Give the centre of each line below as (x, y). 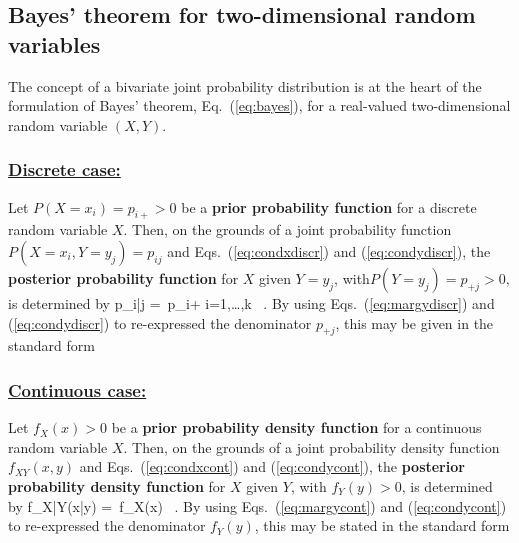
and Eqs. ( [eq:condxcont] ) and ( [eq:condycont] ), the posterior (272, 466)
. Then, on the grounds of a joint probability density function (311, 446)
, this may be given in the (414, 322)
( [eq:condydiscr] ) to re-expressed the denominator (160, 322)
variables (54, 43)
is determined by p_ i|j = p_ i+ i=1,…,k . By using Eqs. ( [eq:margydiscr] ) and (251, 302)
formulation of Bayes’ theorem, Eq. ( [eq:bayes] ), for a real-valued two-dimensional (259, 105)
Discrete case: (64, 169)
